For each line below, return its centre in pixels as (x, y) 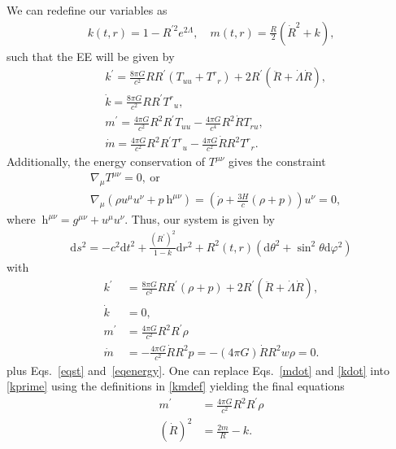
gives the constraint (277, 161)
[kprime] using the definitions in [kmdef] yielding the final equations (176, 386)
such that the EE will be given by (91, 56)
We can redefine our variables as (87, 10)
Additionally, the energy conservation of (106, 161)
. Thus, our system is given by (200, 219)
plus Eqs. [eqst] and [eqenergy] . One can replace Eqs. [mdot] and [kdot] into (198, 370)
